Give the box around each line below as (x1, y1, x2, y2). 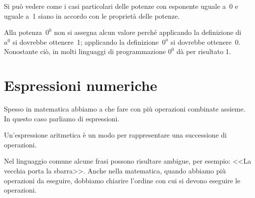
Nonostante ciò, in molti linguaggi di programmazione (4, 46, 166, 57)
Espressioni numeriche (4, 75, 157, 95)
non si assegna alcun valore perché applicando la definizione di (54, 27, 241, 37)
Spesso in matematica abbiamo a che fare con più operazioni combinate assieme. (4, 104, 246, 114)
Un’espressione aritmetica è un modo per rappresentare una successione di (4, 130, 227, 140)
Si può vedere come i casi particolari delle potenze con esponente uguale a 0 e (4, 1, 238, 11)
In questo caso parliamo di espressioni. (4, 113, 120, 123)
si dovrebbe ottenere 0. (171, 36, 241, 47)
